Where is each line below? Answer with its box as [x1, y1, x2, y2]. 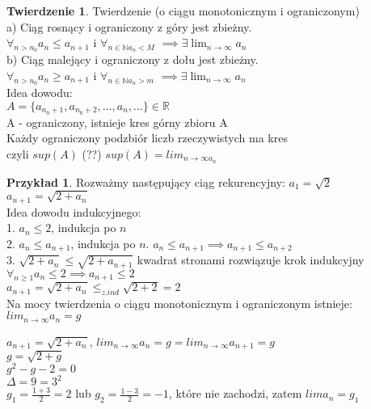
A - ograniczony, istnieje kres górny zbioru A [6, 113, 228, 130]
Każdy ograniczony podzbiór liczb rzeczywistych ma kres [6, 129, 288, 146]
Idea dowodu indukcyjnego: [6, 203, 141, 220]
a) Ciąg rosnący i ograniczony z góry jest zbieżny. [6, 18, 252, 35]
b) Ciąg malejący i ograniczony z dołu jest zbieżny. [6, 51, 259, 68]
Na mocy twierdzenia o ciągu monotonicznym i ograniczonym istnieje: [6, 294, 352, 311]
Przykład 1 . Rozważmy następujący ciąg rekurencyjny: [6, 173, 285, 190]
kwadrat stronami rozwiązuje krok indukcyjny [137, 251, 365, 268]
